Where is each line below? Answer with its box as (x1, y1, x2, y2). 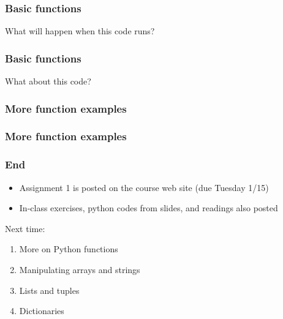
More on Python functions (19, 242, 118, 255)
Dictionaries (19, 304, 64, 317)
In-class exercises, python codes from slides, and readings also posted (19, 201, 278, 214)
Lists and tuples (19, 283, 80, 296)
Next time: (5, 222, 45, 235)
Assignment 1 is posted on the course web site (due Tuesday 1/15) (19, 181, 269, 193)
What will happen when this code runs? (5, 24, 155, 37)
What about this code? (5, 75, 91, 88)
